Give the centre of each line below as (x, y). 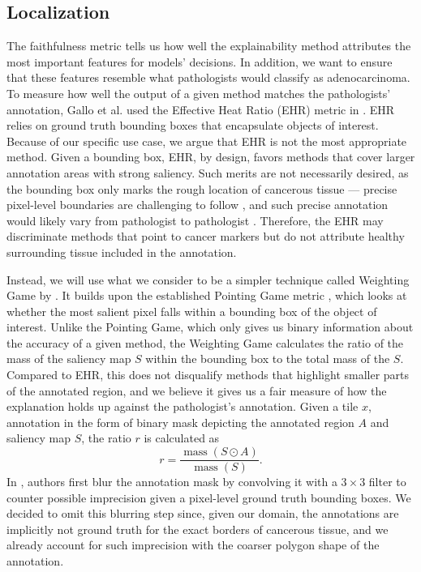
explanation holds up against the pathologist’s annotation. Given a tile (183, 406)
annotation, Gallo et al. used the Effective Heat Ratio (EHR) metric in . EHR (201, 109)
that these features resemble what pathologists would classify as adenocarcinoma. (208, 77)
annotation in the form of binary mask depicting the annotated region (180, 422)
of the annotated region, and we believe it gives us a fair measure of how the (197, 390)
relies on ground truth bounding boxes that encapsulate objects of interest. (193, 125)
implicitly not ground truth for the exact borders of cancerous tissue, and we (198, 529)
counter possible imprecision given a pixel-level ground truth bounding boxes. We (209, 497)
